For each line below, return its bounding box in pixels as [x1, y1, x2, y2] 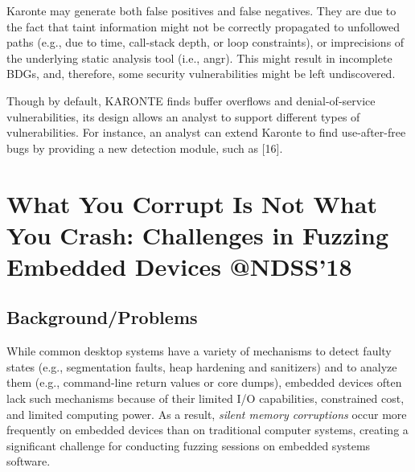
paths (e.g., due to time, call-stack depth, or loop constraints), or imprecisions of [6, 34, 405, 51]
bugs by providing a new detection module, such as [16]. [6, 139, 283, 156]
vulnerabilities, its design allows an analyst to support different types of [6, 108, 360, 125]
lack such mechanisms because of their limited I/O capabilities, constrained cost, [6, 390, 405, 407]
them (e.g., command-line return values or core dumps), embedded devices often [6, 374, 402, 391]
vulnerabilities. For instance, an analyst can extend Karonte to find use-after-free [6, 124, 406, 141]
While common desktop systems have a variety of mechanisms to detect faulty [6, 343, 392, 359]
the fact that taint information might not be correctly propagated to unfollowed [6, 18, 401, 35]
